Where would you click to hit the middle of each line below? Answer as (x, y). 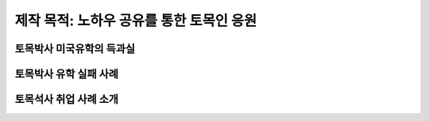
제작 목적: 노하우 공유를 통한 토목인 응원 (136, 21)
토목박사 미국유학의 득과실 (75, 49)
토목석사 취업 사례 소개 (67, 99)
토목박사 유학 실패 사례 (67, 74)
